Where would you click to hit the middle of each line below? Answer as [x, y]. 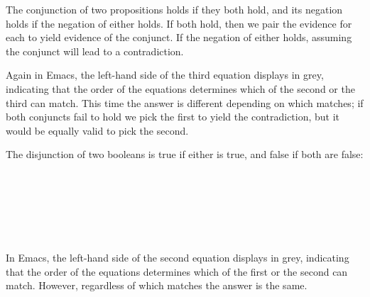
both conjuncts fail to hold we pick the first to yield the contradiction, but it [173, 117]
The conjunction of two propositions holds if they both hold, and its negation [174, 9]
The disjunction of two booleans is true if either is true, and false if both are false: [185, 154]
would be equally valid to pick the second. [97, 130]
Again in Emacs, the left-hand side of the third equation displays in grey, [165, 75]
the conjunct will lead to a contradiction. [95, 51]
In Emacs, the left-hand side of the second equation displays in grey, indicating [178, 257]
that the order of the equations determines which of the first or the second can [177, 271]
